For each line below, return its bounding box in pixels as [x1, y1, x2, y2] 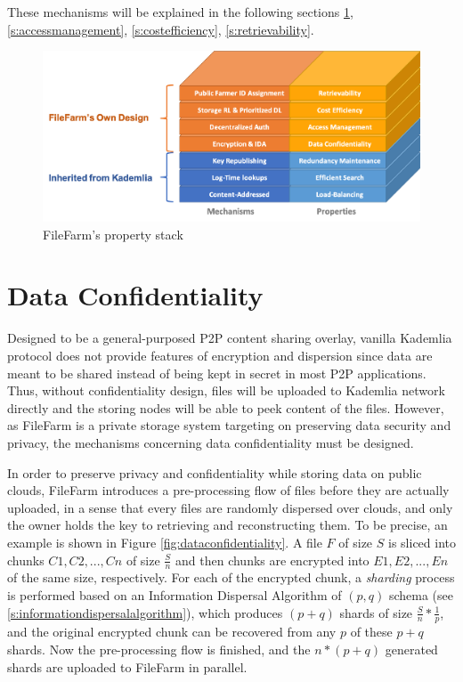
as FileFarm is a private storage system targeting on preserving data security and [7, 416, 451, 434]
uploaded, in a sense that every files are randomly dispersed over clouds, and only [7, 498, 453, 516]
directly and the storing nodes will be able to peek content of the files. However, [7, 398, 444, 417]
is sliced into [388, 532, 456, 551]
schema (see [388, 585, 454, 604]
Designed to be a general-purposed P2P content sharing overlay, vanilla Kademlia [7, 329, 452, 347]
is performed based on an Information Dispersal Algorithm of [7, 585, 342, 604]
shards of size [339, 603, 413, 621]
